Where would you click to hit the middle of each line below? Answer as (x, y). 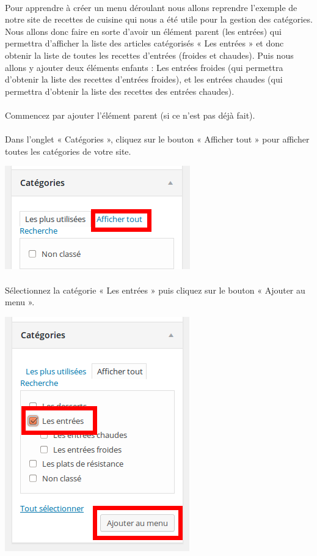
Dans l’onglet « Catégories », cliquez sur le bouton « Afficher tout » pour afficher (157, 139)
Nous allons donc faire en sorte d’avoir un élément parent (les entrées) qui (143, 31)
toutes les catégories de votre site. (68, 151)
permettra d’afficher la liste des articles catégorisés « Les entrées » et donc (144, 43)
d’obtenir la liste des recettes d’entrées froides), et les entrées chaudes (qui (144, 79)
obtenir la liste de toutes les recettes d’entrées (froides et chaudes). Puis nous (149, 55)
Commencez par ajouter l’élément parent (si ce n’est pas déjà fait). (130, 115)
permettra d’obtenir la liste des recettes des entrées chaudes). (120, 91)
